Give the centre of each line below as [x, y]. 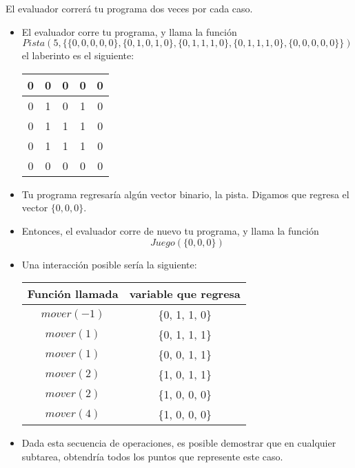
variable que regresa [185, 294]
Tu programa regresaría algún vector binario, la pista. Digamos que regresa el [185, 194]
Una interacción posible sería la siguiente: [109, 264]
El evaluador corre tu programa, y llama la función [129, 31]
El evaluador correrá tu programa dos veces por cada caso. [129, 8]
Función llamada [73, 294]
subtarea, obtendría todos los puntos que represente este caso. [152, 456]
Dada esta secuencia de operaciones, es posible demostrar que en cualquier [179, 443]
